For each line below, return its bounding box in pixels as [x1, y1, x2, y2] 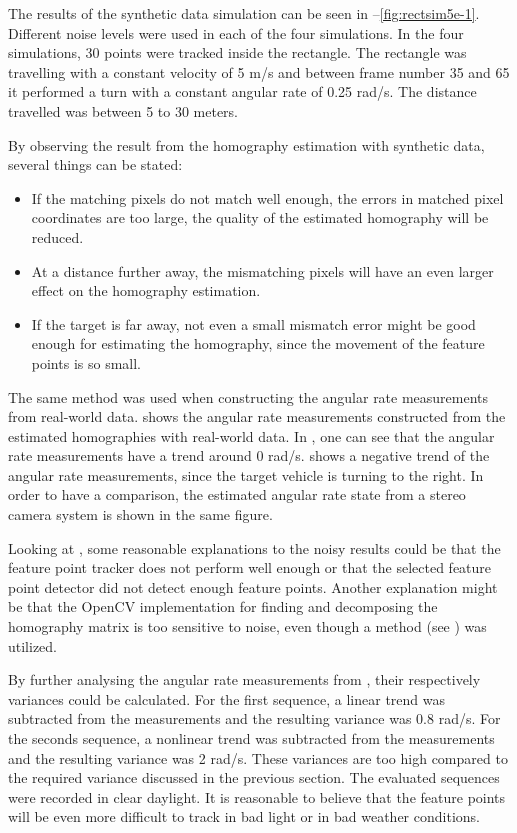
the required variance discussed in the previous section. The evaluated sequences [8, 767, 500, 788]
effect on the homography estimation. [31, 280, 261, 301]
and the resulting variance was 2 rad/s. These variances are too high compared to [8, 747, 508, 768]
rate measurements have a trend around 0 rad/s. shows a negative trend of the [8, 445, 490, 466]
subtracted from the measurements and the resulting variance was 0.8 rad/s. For [8, 708, 501, 729]
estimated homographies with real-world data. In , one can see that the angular [8, 425, 495, 446]
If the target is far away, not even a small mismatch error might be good [31, 313, 476, 334]
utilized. [8, 635, 58, 656]
